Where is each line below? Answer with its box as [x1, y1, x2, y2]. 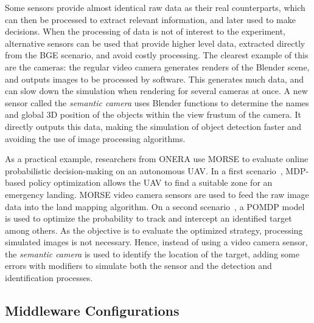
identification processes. [5, 271, 93, 284]
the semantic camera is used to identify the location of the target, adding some [5, 247, 299, 260]
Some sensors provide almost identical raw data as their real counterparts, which [5, 1, 305, 13]
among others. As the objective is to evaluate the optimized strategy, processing [5, 223, 303, 236]
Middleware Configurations [5, 301, 180, 320]
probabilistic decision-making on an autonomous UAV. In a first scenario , [5, 164, 283, 177]
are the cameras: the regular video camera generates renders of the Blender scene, [5, 60, 310, 73]
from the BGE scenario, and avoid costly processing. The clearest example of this [5, 49, 309, 61]
